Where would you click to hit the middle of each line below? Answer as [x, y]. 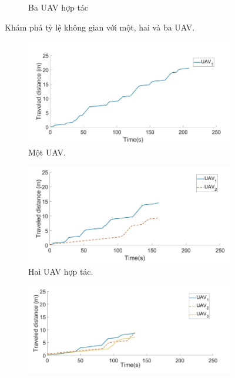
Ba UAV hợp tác [58, 7]
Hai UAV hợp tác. [61, 271]
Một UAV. [47, 152]
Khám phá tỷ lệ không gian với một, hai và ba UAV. [100, 27]
